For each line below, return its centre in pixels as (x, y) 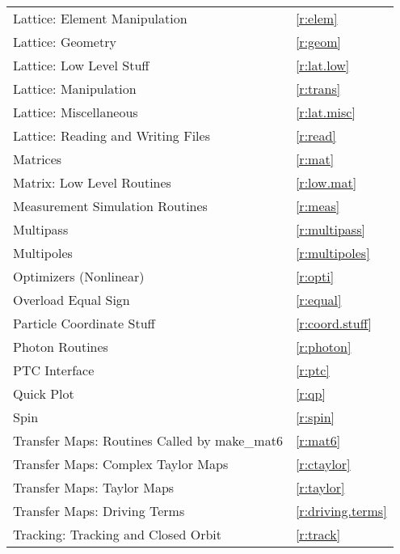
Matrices (38, 159)
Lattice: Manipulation (75, 89)
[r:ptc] (312, 370)
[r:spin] (315, 417)
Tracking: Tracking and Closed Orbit (118, 534)
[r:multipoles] (333, 253)
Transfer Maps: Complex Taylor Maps (121, 464)
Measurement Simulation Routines (110, 206)
